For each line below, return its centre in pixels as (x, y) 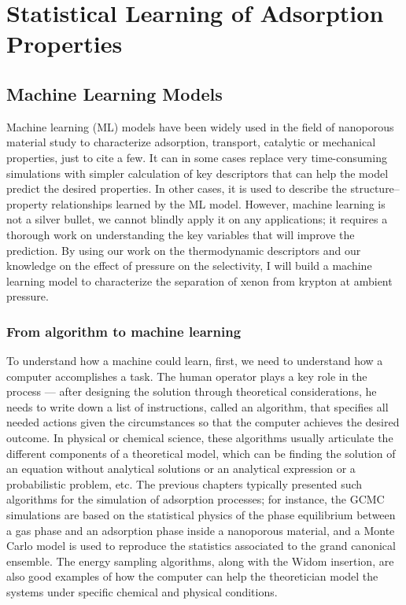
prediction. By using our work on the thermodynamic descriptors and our (184, 250)
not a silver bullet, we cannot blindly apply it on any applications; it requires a (197, 219)
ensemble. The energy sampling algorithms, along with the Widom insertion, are (200, 561)
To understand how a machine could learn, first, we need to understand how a (195, 361)
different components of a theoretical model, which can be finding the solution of (201, 453)
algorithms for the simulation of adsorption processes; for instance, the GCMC (196, 499)
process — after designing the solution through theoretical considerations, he (192, 391)
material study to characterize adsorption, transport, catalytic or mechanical (191, 142)
